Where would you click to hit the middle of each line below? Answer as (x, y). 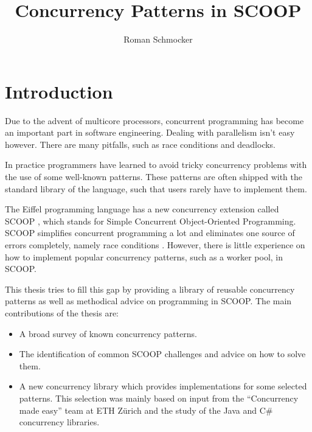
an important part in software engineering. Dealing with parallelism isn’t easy (150, 132)
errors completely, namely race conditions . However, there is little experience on (155, 245)
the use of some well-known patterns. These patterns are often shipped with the (154, 177)
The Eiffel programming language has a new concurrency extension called (142, 209)
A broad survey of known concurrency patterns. (108, 333)
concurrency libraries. (59, 422)
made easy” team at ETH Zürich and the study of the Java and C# (146, 410)
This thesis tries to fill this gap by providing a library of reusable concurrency (150, 289)
